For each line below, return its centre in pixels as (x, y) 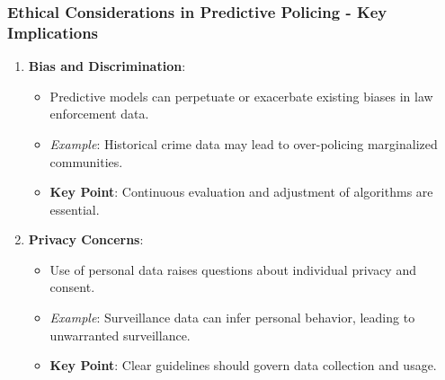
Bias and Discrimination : (107, 66)
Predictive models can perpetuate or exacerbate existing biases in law (241, 96)
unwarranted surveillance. (120, 335)
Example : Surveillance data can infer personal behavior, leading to (232, 318)
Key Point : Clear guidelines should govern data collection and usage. (243, 365)
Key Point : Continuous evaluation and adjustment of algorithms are (241, 192)
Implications (53, 32)
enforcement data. (99, 114)
